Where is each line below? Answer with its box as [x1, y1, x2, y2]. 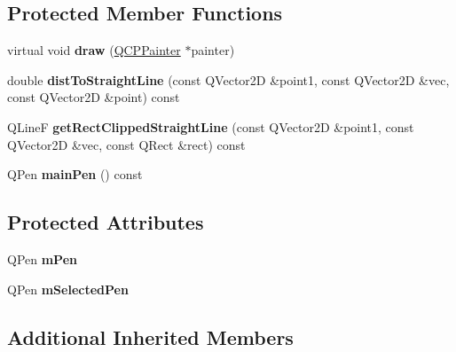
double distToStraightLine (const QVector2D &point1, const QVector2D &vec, [7, 70, 450, 89]
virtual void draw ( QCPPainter [7, 41, 181, 59]
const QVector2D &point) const [7, 88, 180, 106]
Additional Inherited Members [7, 323, 294, 350]
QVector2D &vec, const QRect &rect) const [7, 135, 246, 153]
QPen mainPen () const [7, 165, 143, 184]
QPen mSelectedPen [7, 279, 129, 298]
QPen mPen [7, 249, 77, 268]
